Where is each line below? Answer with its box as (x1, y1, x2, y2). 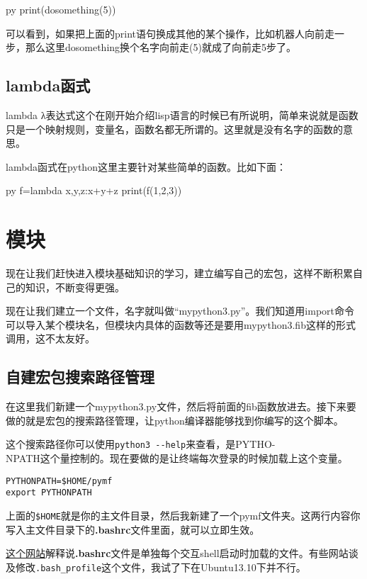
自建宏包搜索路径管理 (6, 366, 154, 388)
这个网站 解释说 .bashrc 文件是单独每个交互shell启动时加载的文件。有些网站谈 (6, 546, 358, 561)
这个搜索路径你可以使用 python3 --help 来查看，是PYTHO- (6, 437, 276, 451)
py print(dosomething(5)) (6, 2, 116, 16)
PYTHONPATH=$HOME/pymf (6, 476, 113, 486)
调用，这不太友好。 (6, 331, 95, 346)
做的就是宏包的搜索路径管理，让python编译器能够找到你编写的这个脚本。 (6, 412, 344, 427)
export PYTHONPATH (6, 488, 92, 498)
